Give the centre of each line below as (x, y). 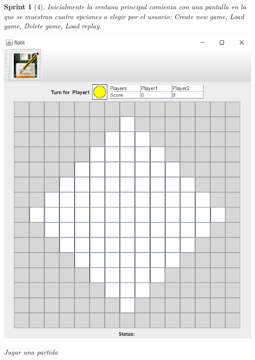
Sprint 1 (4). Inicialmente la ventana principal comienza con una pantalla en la (125, 6)
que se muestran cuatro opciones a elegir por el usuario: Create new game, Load (124, 16)
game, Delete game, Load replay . (53, 26)
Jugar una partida (31, 352)
